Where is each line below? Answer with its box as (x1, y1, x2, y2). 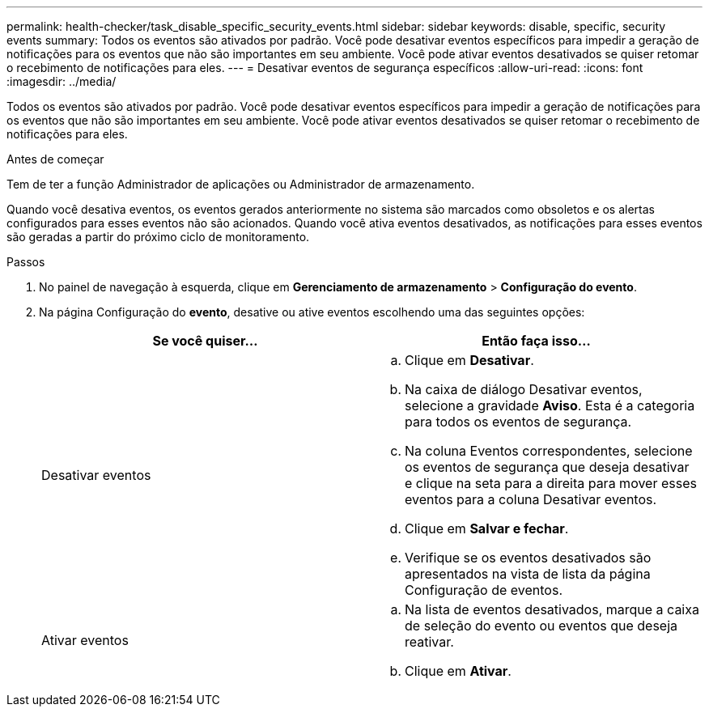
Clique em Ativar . (405, 663, 512, 679)
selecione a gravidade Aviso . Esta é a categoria (405, 397, 695, 414)
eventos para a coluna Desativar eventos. (405, 491, 657, 507)
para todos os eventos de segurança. (405, 414, 632, 430)
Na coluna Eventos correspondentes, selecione (405, 443, 693, 459)
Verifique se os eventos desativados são (405, 550, 652, 566)
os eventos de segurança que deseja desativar (405, 459, 690, 475)
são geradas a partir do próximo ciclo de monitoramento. (6, 230, 310, 244)
